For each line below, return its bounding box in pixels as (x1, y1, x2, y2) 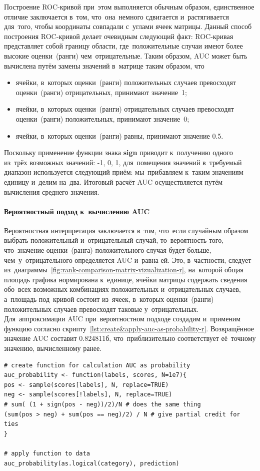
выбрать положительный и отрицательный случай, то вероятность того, (4, 235, 224, 245)
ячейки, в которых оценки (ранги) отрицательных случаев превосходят (15, 104, 234, 114)
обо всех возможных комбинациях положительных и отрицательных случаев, (4, 284, 241, 294)
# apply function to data (4, 449, 90, 457)
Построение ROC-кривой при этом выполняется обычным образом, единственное (4, 2, 254, 12)
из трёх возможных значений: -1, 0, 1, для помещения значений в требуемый (4, 157, 242, 167)
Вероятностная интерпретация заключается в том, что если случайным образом (4, 225, 248, 235)
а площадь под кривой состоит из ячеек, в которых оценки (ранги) (4, 294, 214, 304)
